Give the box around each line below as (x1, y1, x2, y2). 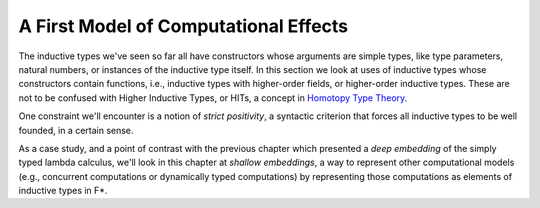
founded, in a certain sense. (18, 124, 134, 136)
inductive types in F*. (18, 185, 108, 197)
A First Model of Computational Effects (18, 15, 349, 37)
